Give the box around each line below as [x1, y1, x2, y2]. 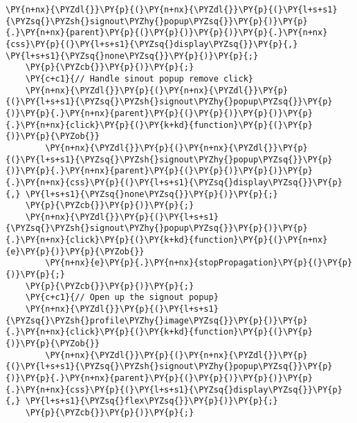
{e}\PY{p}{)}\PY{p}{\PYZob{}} [6, 246, 145, 256]
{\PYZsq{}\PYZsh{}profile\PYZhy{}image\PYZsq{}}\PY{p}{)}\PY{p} [6, 315, 308, 326]
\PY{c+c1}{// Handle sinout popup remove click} [25, 73, 253, 84]
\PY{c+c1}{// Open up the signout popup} [25, 292, 219, 303]
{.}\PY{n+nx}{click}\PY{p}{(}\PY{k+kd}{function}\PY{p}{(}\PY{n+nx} [6, 235, 328, 245]
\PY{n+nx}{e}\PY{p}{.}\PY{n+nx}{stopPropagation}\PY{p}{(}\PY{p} [45, 258, 353, 268]
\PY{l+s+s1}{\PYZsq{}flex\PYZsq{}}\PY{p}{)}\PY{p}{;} [25, 396, 278, 406]
